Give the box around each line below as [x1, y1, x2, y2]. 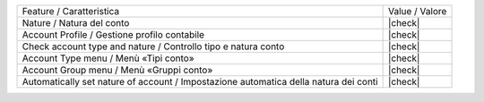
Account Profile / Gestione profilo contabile [22, 29, 205, 40]
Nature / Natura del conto [22, 17, 130, 29]
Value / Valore [387, 5, 447, 17]
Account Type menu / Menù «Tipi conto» [22, 52, 194, 64]
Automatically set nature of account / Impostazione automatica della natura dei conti [22, 76, 378, 88]
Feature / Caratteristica [22, 5, 120, 17]
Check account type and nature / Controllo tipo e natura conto [22, 40, 285, 53]
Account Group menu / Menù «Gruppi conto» [22, 64, 213, 76]
